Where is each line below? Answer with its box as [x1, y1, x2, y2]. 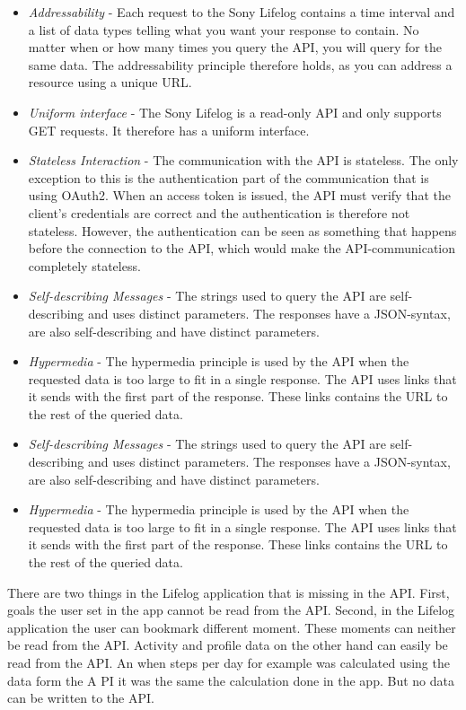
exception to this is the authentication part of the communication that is [28, 168, 429, 187]
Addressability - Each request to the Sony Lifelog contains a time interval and [28, 3, 455, 21]
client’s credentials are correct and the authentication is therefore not [28, 203, 410, 222]
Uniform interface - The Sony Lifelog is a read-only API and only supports [28, 102, 442, 121]
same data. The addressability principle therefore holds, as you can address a [28, 55, 453, 74]
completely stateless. [28, 256, 141, 275]
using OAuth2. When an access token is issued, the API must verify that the [28, 186, 451, 205]
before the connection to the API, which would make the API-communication [28, 239, 456, 258]
